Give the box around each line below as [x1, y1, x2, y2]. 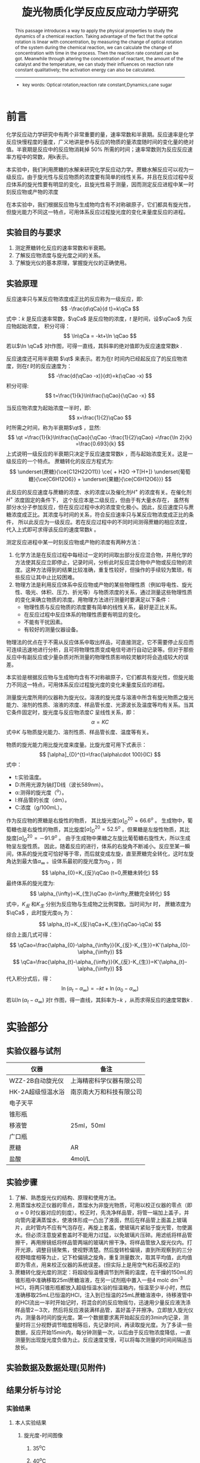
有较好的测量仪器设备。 [23, 626, 82, 633]
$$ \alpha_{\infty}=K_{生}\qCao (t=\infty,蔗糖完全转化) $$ [29, 890, 171, 897]
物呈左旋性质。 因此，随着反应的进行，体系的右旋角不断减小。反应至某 [6, 843, 180, 850]
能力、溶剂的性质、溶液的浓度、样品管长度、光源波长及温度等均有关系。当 [6, 701, 189, 709]
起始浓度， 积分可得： [16, 323, 70, 330]
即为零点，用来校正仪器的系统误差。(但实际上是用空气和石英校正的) [14, 1261, 181, 1268]
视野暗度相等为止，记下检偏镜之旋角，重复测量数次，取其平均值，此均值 [14, 1254, 192, 1261]
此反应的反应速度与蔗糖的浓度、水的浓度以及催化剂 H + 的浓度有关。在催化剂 [6, 488, 192, 495]
